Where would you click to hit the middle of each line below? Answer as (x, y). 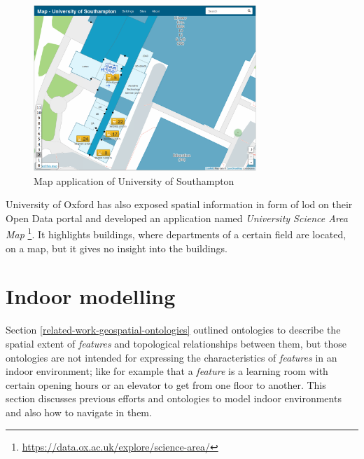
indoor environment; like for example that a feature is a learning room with (167, 371)
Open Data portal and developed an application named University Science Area (177, 218)
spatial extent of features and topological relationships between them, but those (176, 343)
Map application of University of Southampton (134, 180)
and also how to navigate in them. (79, 412)
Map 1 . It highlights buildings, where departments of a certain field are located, (176, 233)
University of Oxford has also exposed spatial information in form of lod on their (179, 204)
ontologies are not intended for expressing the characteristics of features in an (171, 357)
